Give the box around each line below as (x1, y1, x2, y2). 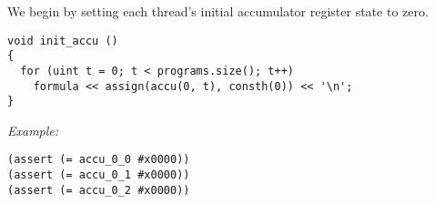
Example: (7, 120, 59, 139)
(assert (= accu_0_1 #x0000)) (7, 168, 190, 182)
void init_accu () (7, 34, 118, 47)
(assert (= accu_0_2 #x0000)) (7, 183, 190, 197)
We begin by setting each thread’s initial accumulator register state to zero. (7, 2, 429, 20)
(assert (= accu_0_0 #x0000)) (7, 153, 190, 167)
